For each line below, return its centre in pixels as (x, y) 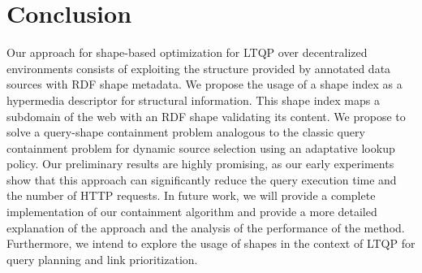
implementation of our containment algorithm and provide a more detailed (192, 212)
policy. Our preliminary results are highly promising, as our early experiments (200, 164)
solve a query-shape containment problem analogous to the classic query (186, 132)
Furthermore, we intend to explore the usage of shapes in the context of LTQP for (211, 243)
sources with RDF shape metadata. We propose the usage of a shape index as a (205, 84)
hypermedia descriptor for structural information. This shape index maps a (193, 100)
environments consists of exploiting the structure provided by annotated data (199, 68)
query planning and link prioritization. (102, 259)
